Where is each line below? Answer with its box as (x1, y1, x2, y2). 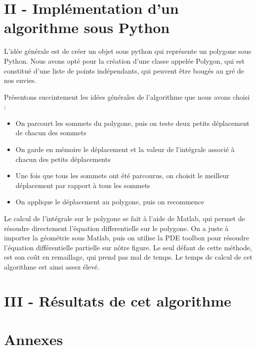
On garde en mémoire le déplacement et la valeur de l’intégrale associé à (15, 144, 235, 155)
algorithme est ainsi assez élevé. (4, 262, 100, 271)
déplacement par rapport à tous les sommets (15, 180, 150, 190)
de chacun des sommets (15, 127, 86, 138)
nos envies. (4, 75, 37, 85)
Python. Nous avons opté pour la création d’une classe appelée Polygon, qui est (4, 55, 245, 66)
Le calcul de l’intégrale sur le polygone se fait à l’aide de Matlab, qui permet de (4, 213, 245, 224)
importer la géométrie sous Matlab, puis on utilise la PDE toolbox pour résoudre (4, 233, 249, 243)
